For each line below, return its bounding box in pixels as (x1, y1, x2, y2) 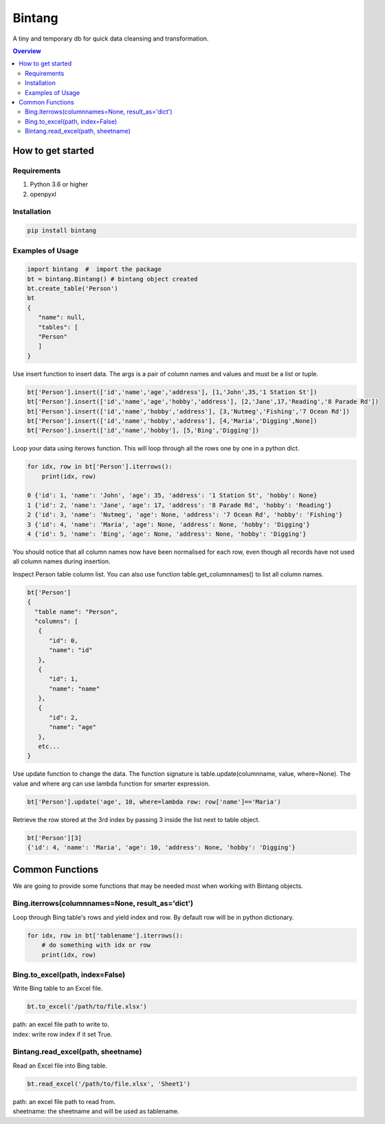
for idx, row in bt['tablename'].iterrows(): (27, 931, 184, 939)
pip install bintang (27, 227, 96, 235)
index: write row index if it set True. (12, 1030, 113, 1038)
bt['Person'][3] (27, 834, 82, 842)
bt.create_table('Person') (27, 285, 118, 292)
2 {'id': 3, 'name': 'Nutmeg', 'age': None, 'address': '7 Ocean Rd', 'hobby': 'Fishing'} (27, 511, 343, 519)
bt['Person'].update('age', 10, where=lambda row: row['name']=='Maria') (27, 798, 281, 806)
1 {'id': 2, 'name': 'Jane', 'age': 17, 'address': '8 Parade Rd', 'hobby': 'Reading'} (27, 501, 332, 509)
